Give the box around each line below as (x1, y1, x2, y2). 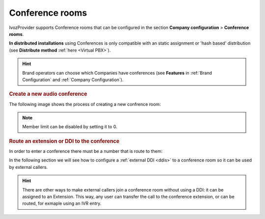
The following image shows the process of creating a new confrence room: (9, 101, 161, 107)
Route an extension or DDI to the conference (9, 137, 120, 144)
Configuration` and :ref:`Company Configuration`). (22, 77, 124, 82)
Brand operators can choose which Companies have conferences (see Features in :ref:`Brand (22, 70, 212, 76)
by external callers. (9, 164, 48, 170)
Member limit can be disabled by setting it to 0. (22, 124, 117, 130)
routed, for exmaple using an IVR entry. (22, 200, 102, 206)
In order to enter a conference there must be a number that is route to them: (9, 148, 163, 154)
